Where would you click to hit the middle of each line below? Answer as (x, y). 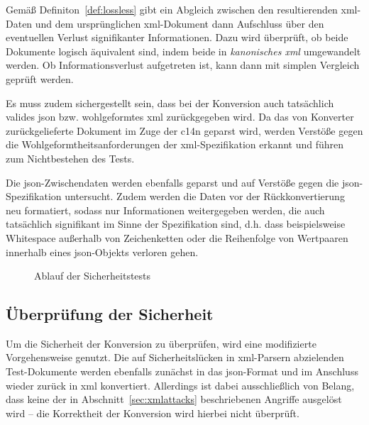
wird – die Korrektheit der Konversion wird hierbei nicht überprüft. (153, 413)
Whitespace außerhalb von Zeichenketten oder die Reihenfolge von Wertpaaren (177, 237)
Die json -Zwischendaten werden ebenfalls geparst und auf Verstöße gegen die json (183, 182)
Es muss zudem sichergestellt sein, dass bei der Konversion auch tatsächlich (170, 103)
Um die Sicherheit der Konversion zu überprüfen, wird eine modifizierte (161, 343)
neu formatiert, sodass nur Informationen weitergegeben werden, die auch (165, 210)
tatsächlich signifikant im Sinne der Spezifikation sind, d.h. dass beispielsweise (176, 224)
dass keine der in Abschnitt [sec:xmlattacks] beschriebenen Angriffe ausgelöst (174, 399)
